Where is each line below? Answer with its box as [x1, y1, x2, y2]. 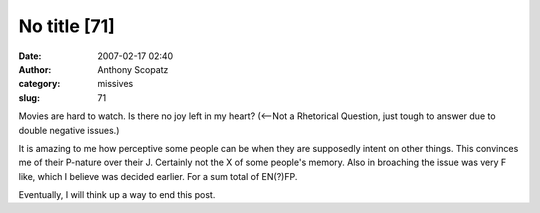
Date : [18, 50, 42, 62]
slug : [18, 91, 40, 104]
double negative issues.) [18, 124, 120, 136]
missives [97, 78, 134, 90]
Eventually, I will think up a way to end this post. [18, 189, 216, 201]
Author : [18, 63, 52, 75]
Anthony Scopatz [97, 63, 169, 75]
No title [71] [18, 15, 115, 37]
